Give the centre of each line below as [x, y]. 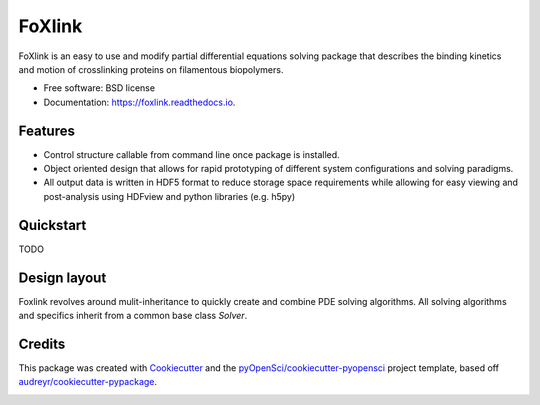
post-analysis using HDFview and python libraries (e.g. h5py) [169, 196]
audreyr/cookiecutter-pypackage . [88, 382]
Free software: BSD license [99, 88]
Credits [42, 343]
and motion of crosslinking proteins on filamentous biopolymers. [151, 69]
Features [46, 130]
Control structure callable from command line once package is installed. [191, 154]
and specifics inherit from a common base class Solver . [133, 315]
